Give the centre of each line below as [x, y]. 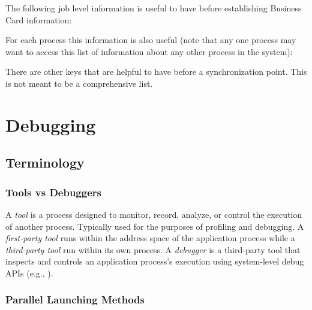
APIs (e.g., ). [29, 273]
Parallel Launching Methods [75, 300]
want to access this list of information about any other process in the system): [149, 51]
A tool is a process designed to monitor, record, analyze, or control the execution [154, 214]
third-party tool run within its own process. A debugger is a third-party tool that [153, 249]
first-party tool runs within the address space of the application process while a [150, 238]
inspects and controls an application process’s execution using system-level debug [155, 261]
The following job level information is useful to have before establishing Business [154, 8]
